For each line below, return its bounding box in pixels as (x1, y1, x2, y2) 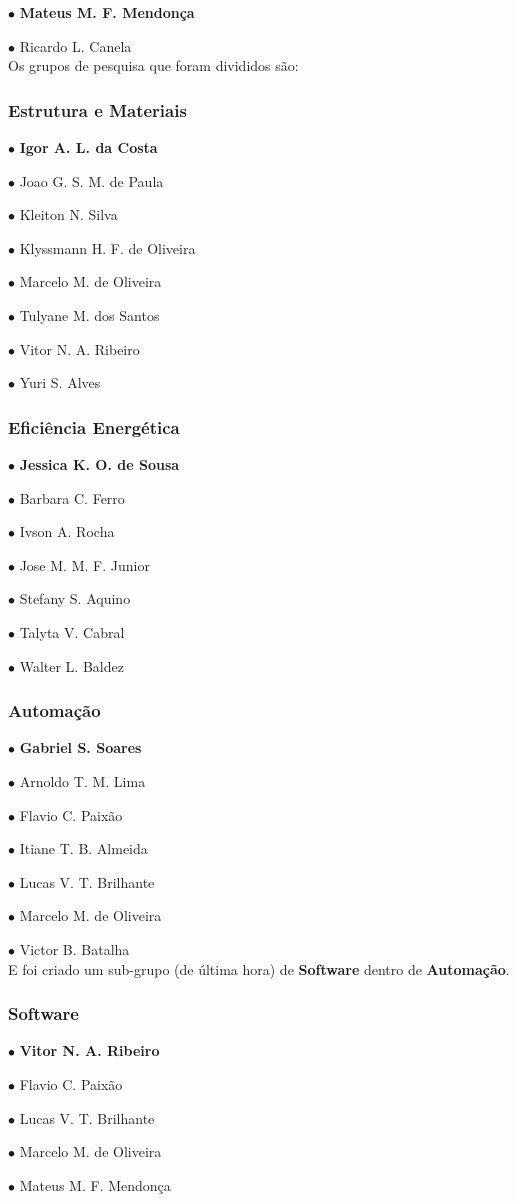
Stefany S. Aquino (19, 588, 131, 609)
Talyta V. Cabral (19, 621, 125, 642)
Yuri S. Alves (19, 372, 101, 393)
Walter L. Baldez (19, 655, 124, 676)
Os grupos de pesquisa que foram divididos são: (8, 55, 299, 76)
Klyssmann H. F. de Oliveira (19, 237, 196, 258)
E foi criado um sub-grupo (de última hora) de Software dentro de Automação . (8, 958, 510, 979)
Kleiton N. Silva (19, 204, 118, 225)
